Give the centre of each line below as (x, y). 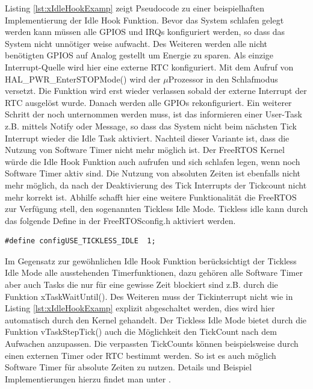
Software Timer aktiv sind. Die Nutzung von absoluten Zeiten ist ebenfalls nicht (153, 173)
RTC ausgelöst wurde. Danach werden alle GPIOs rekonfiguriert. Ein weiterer (148, 102)
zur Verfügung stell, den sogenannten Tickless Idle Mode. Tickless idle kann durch (156, 209)
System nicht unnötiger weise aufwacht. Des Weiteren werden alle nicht (136, 43)
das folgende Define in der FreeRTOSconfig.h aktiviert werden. (120, 220)
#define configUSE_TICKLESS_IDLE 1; (80, 241)
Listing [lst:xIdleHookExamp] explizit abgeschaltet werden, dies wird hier (140, 308)
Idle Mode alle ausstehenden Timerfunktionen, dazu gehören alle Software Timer (154, 272)
